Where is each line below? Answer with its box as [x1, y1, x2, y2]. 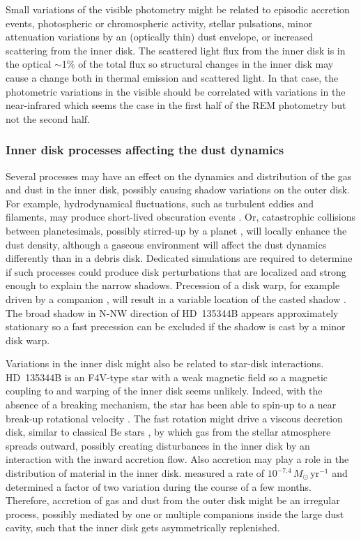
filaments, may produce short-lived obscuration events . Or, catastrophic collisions [6, 209, 356, 224]
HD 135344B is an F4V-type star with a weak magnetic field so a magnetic [6, 369, 328, 384]
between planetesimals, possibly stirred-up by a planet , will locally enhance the [6, 223, 347, 237]
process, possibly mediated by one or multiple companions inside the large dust [6, 506, 344, 521]
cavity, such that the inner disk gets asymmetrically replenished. [6, 520, 280, 535]
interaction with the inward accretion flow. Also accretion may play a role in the [6, 452, 349, 466]
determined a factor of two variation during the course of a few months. [6, 479, 312, 494]
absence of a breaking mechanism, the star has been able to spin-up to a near [6, 397, 337, 412]
